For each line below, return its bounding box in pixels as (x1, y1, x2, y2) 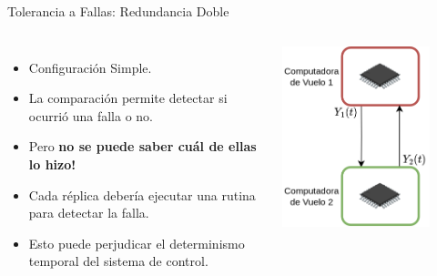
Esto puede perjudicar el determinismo (28, 233, 245, 252)
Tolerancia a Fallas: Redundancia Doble (7, 2, 229, 20)
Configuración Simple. (28, 57, 152, 77)
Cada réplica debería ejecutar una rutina (28, 185, 256, 204)
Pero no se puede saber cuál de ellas (28, 137, 257, 156)
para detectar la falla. (28, 203, 149, 222)
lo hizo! (28, 154, 76, 173)
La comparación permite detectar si (28, 88, 228, 107)
